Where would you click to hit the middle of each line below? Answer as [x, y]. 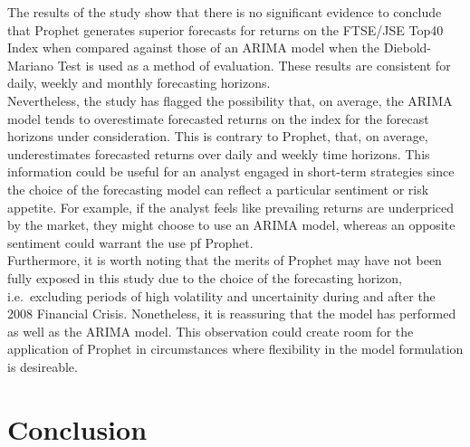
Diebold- [408, 48]
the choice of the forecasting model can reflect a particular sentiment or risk [218, 189]
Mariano [31, 65]
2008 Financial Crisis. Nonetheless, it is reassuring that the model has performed [232, 314]
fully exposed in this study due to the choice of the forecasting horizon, [205, 277]
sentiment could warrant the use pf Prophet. [130, 242]
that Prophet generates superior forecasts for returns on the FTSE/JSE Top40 [225, 29]
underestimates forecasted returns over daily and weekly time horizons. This [219, 153]
